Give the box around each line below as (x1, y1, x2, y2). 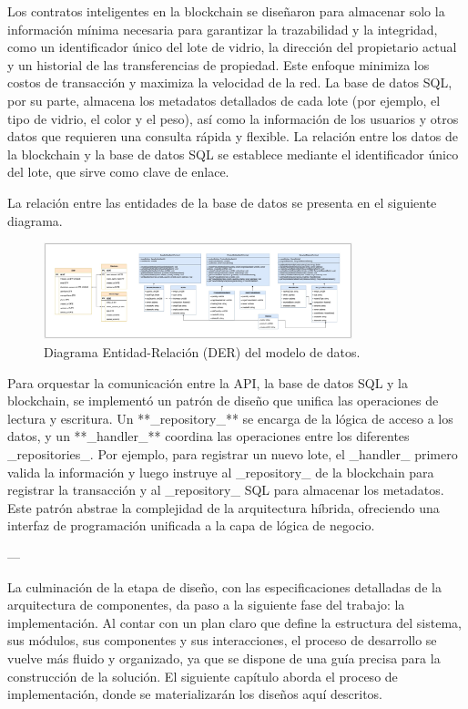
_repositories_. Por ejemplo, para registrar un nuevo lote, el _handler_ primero (7, 445, 458, 463)
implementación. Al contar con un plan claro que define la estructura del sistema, (7, 612, 462, 632)
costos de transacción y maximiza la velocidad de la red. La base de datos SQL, (7, 73, 453, 92)
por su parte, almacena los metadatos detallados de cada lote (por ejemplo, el (7, 90, 441, 109)
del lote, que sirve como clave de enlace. (7, 162, 229, 181)
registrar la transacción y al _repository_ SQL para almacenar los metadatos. (7, 480, 444, 499)
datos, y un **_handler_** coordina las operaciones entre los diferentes (7, 426, 410, 446)
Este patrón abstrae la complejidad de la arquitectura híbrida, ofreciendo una (7, 498, 440, 517)
